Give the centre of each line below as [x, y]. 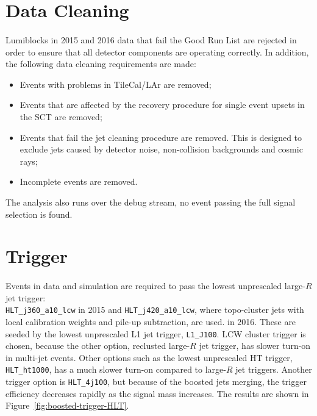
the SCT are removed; [61, 116]
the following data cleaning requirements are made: [101, 64]
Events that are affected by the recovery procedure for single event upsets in [162, 105]
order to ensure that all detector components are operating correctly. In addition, [157, 52]
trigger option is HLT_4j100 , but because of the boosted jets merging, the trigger [156, 381]
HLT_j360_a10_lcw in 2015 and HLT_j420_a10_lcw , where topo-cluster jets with [155, 310]
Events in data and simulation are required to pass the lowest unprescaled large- [155, 286]
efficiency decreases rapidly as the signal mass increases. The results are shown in [157, 393]
